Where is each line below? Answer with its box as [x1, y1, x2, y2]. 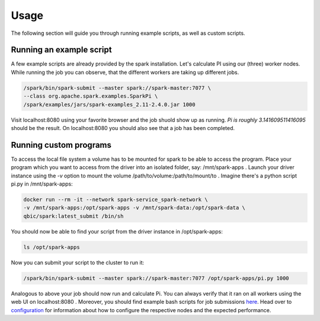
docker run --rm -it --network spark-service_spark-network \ [23, 196, 208, 203]
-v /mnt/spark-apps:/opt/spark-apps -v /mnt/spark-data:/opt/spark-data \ [23, 205, 246, 211]
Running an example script [11, 45, 112, 55]
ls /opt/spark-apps [23, 244, 80, 251]
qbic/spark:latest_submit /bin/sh [23, 213, 124, 219]
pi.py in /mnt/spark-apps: [11, 180, 73, 187]
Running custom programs [11, 140, 112, 150]
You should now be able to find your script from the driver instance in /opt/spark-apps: [11, 228, 223, 235]
